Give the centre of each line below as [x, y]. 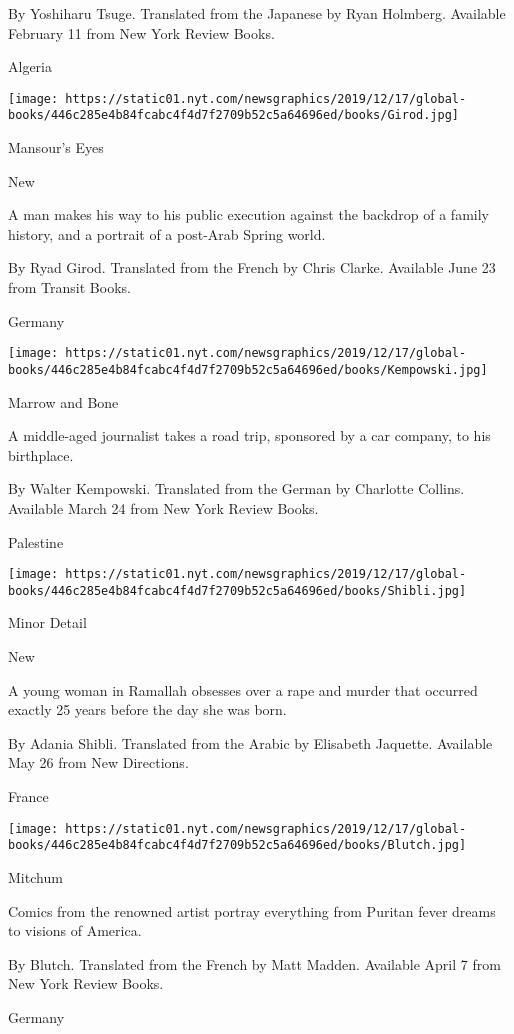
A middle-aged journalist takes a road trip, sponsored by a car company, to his [249, 435]
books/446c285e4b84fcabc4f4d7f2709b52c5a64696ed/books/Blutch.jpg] [237, 845]
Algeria [30, 66]
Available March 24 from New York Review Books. [163, 507]
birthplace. [41, 454]
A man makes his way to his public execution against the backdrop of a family [248, 214]
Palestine [36, 541]
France [28, 796]
